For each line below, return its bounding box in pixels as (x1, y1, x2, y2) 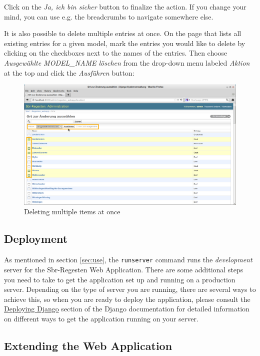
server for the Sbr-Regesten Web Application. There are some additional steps (4, 264, 243, 274)
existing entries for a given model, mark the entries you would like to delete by (4, 38, 245, 48)
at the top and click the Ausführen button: (4, 67, 134, 78)
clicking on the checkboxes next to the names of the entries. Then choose (4, 48, 227, 58)
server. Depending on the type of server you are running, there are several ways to (4, 284, 256, 294)
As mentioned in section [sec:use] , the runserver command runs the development (4, 254, 252, 265)
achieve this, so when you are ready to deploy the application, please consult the (4, 293, 250, 304)
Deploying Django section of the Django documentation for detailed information (4, 303, 249, 314)
